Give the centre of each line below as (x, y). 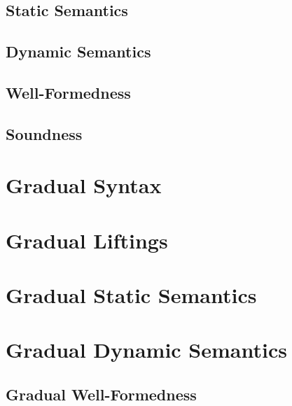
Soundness (44, 133)
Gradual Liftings (87, 240)
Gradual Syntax (84, 185)
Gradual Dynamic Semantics (146, 350)
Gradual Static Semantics (131, 295)
